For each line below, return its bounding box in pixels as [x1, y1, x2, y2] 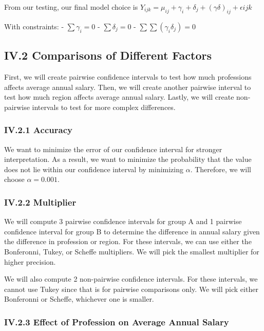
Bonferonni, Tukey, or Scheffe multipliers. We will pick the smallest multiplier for [4, 246, 259, 256]
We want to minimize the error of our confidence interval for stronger [4, 143, 222, 154]
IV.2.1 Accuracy [4, 123, 72, 136]
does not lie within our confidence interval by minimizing [4, 163, 184, 174]
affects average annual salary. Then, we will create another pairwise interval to [4, 81, 251, 92]
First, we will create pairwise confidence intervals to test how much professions [4, 71, 252, 82]
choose [4, 174, 25, 185]
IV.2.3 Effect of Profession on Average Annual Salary [4, 315, 229, 328]
